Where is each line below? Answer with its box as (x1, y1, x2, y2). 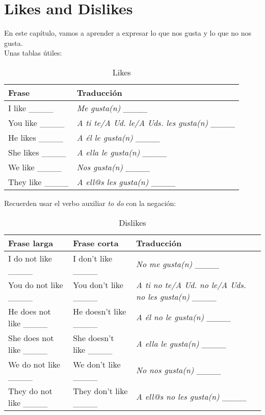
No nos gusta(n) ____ (136, 364, 221, 376)
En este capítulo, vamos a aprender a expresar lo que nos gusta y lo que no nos (4, 28, 251, 38)
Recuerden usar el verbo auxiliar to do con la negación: (4, 197, 176, 208)
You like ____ (8, 116, 65, 128)
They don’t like (73, 384, 128, 397)
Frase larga (8, 237, 54, 249)
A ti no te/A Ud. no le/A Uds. (136, 278, 246, 291)
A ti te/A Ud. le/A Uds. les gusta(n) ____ (76, 116, 235, 128)
